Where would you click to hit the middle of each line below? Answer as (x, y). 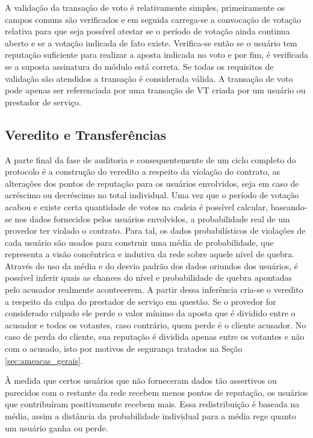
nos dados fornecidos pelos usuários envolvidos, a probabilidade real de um (152, 218)
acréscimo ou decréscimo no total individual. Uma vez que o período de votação (152, 195)
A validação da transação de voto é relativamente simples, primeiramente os (145, 7)
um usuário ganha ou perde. (57, 427)
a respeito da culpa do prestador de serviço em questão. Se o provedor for (141, 301)
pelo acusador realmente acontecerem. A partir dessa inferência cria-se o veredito (154, 289)
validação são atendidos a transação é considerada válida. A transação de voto (149, 78)
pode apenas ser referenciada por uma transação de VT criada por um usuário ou (155, 90)
